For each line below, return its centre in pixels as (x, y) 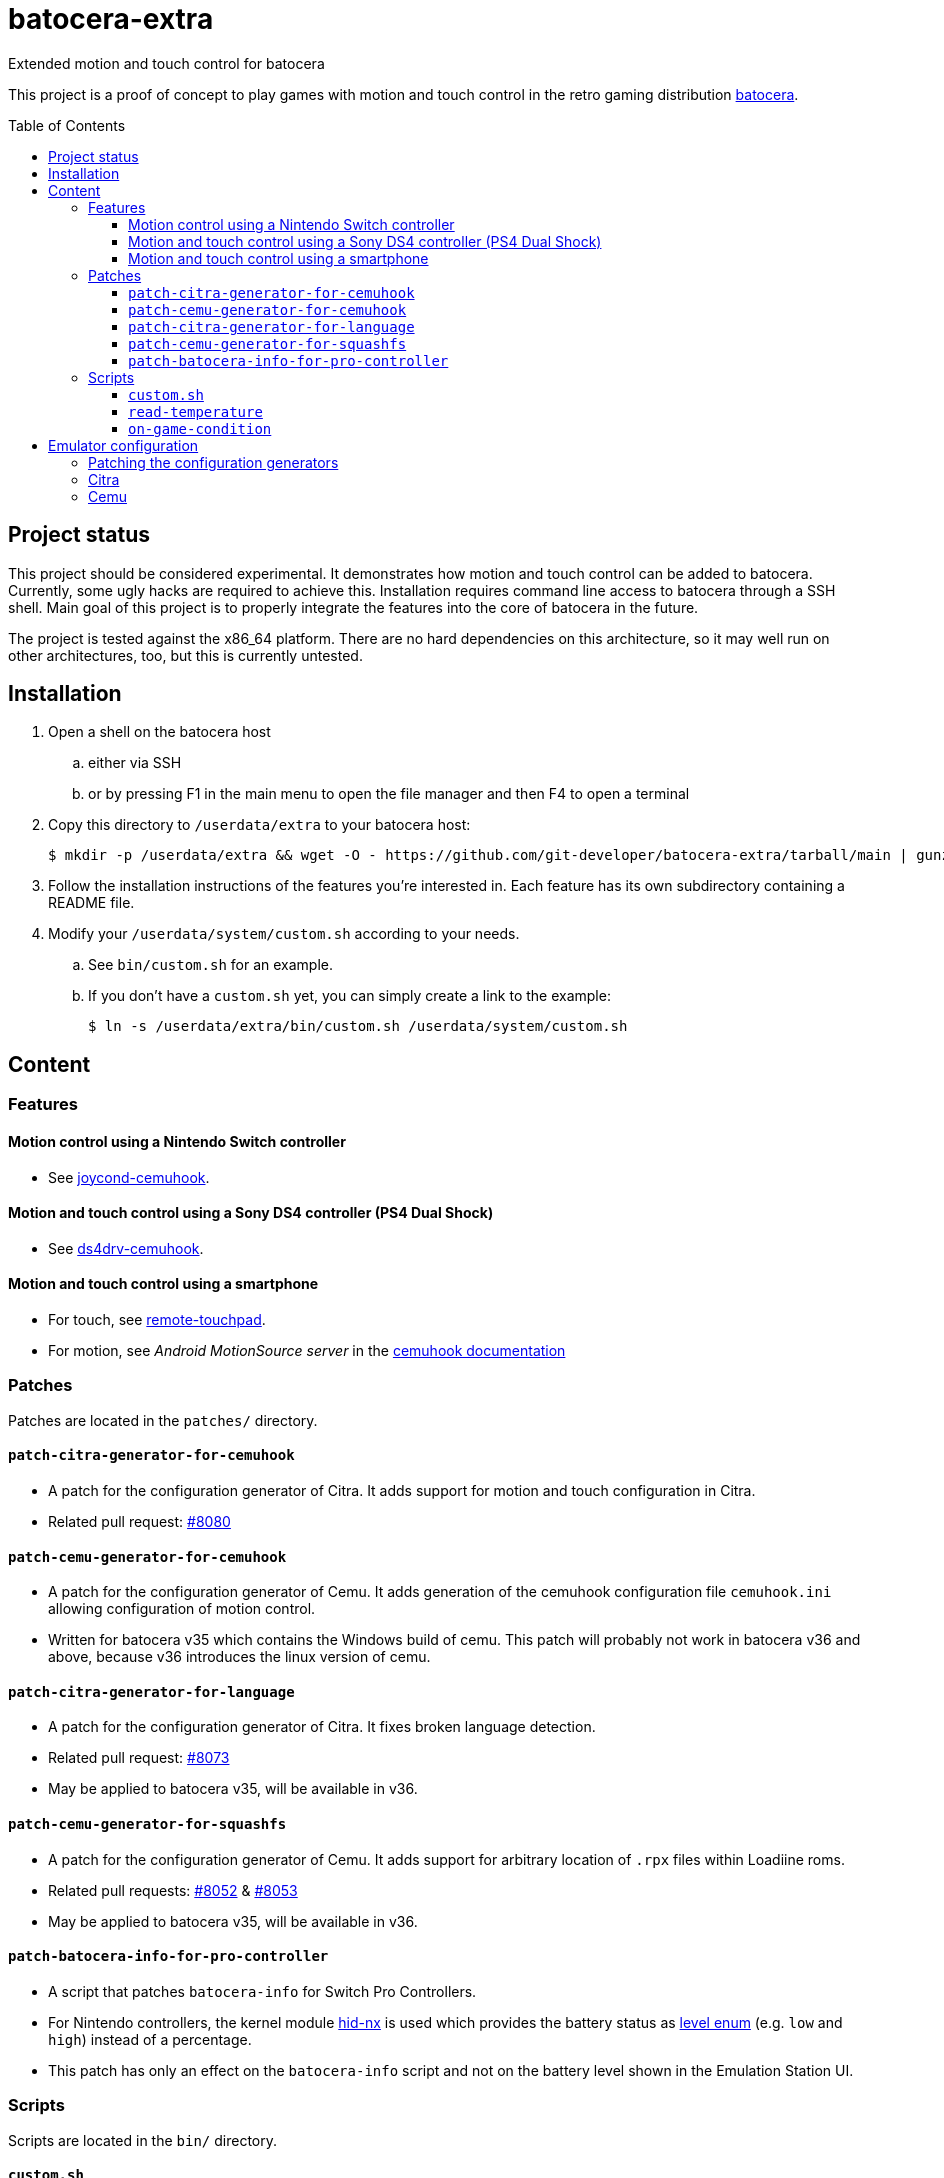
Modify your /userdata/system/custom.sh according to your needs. (284, 934)
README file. (91, 903)
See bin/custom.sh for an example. (210, 965)
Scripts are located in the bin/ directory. (143, 2140)
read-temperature (195, 411)
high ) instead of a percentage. (150, 2039)
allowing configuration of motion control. (182, 1609)
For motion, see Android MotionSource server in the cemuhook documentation (307, 1350)
